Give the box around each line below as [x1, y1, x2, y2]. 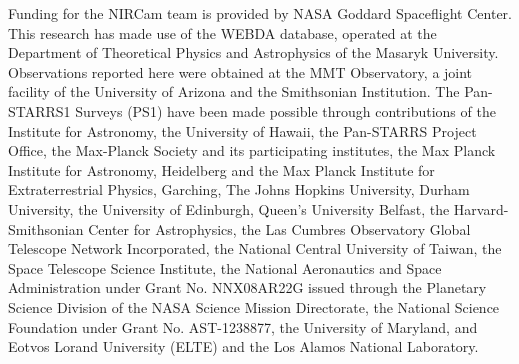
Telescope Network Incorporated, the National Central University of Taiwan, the [8, 238, 502, 259]
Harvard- [453, 198, 509, 219]
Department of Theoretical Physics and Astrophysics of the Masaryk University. [8, 42, 499, 63]
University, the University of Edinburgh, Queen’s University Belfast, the [8, 198, 450, 219]
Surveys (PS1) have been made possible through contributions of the [75, 100, 496, 121]
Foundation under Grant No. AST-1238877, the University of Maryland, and [8, 316, 478, 337]
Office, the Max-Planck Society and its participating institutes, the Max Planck [8, 140, 496, 161]
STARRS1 [8, 100, 71, 121]
